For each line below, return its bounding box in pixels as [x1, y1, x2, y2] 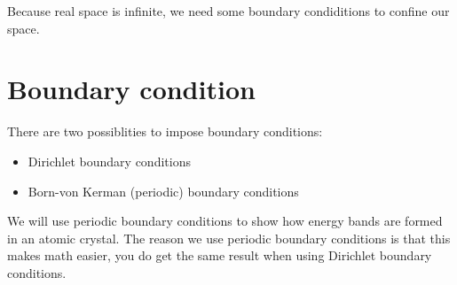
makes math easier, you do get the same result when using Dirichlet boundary [7, 246, 432, 265]
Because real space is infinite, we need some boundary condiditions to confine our [7, 2, 450, 19]
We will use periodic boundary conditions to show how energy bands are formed [7, 212, 443, 230]
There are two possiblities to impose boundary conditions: [7, 122, 323, 141]
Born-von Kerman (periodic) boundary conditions [28, 181, 299, 200]
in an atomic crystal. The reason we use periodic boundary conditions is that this [7, 228, 451, 247]
